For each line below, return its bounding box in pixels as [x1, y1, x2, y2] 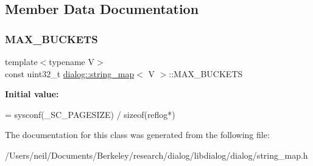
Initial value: [5, 88, 59, 100]
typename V [49, 55, 94, 67]
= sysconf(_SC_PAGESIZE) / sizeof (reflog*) [5, 108, 175, 120]
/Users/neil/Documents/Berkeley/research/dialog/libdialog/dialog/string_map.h [5, 148, 308, 161]
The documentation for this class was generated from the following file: [5, 128, 270, 141]
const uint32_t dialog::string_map [5, 67, 135, 80]
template [5, 55, 38, 67]
